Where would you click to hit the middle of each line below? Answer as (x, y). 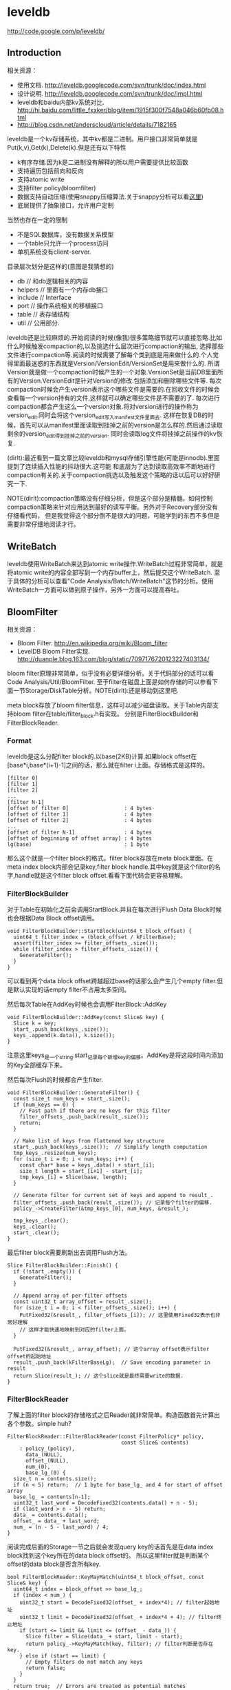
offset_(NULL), (47, 1461)
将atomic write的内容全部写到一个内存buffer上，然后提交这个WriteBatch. (110, 572)
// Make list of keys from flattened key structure (89, 1141)
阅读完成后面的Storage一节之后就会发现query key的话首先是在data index (110, 1547)
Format (20, 741)
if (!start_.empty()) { (47, 1272)
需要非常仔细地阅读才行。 (43, 524)
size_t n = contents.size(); (55, 1479)
